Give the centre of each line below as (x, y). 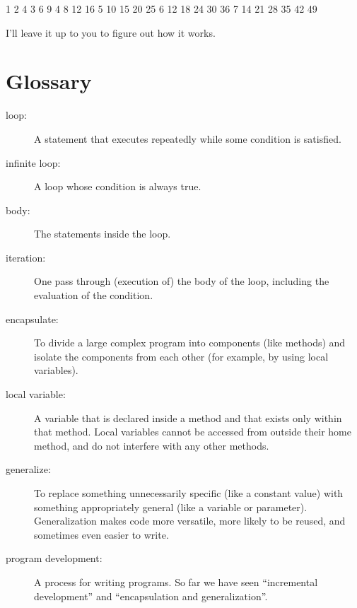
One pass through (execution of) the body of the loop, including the (182, 281)
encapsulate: (32, 318)
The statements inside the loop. (103, 234)
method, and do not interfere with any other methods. (152, 445)
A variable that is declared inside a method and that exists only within (188, 417)
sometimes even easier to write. (101, 534)
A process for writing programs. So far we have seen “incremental (176, 581)
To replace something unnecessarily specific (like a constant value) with (189, 493)
